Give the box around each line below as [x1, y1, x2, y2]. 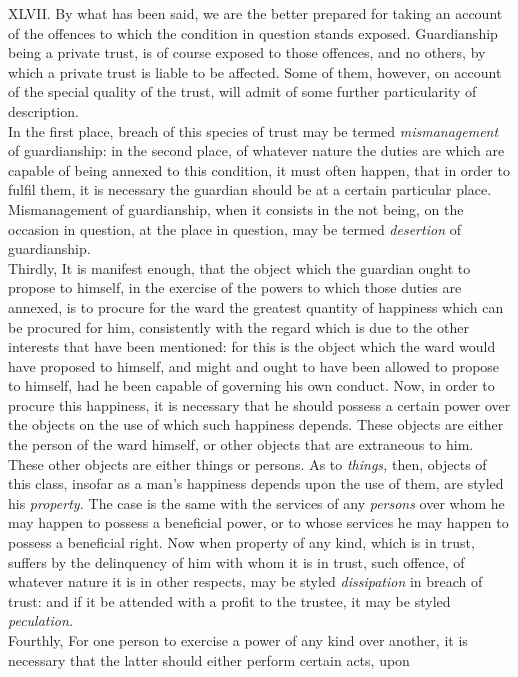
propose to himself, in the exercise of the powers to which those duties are [8, 277, 462, 298]
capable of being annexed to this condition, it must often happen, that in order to [8, 159, 510, 180]
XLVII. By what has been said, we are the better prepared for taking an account [8, 3, 503, 23]
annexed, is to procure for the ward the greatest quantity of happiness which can [8, 296, 504, 317]
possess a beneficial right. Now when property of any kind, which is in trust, [8, 532, 475, 553]
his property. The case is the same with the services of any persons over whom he [8, 492, 505, 513]
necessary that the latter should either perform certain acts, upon [8, 649, 410, 670]
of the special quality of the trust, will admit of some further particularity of [8, 81, 477, 102]
